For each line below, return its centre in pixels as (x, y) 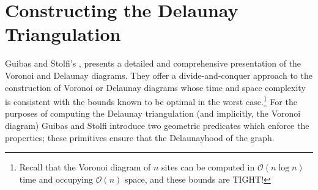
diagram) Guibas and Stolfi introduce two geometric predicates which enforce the (157, 125)
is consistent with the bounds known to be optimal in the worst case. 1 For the (151, 100)
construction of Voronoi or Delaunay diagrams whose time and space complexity (155, 87)
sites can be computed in (208, 167)
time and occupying (56, 179)
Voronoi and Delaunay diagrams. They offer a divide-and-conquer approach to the (159, 75)
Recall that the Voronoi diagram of (85, 167)
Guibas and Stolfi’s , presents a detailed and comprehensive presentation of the (153, 63)
